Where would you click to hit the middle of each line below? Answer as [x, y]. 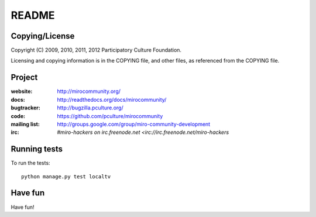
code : [18, 116]
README [33, 15]
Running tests [37, 149]
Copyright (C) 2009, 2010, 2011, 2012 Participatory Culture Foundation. [96, 50]
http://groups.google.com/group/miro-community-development [134, 124]
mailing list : [25, 124]
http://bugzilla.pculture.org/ [90, 108]
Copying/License [43, 36]
